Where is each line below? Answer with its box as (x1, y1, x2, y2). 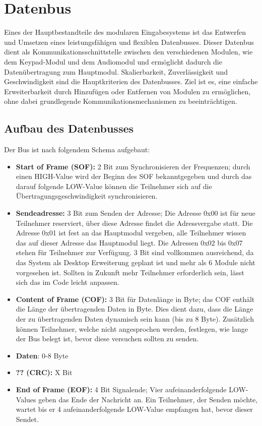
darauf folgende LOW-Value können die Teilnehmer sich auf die (16, 180, 212, 191)
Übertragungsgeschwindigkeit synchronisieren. (16, 191, 158, 201)
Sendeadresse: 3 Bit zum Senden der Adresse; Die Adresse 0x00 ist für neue (16, 208, 255, 218)
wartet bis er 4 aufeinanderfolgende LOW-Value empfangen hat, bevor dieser (16, 404, 253, 414)
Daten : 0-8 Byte (16, 350, 69, 360)
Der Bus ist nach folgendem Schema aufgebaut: (4, 144, 150, 155)
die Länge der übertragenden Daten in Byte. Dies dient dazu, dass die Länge (16, 303, 253, 314)
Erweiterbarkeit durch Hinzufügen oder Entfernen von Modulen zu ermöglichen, (4, 86, 251, 96)
